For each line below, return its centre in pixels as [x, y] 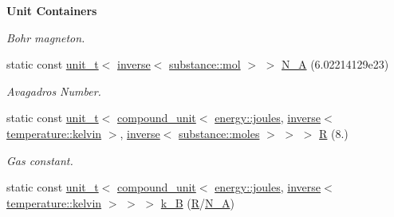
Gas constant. [40, 160]
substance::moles [219, 133]
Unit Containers [52, 10]
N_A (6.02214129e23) [335, 64]
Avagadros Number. [54, 91]
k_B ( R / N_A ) [197, 202]
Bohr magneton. [46, 37]
